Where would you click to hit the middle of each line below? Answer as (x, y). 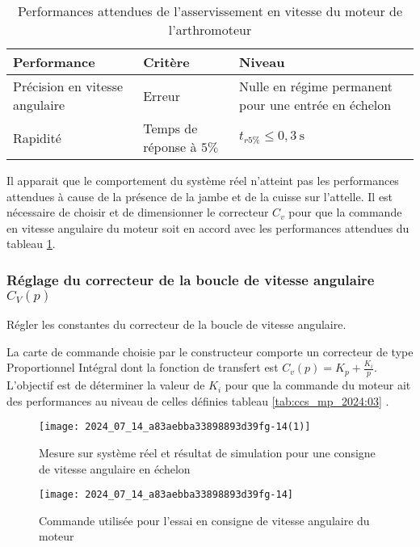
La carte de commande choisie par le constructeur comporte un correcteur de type (210, 351)
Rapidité (37, 137)
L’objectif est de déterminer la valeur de (106, 385)
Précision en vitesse (68, 86)
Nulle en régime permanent (316, 86)
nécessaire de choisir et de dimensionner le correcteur (138, 212)
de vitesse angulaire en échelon (115, 468)
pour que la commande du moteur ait (318, 385)
